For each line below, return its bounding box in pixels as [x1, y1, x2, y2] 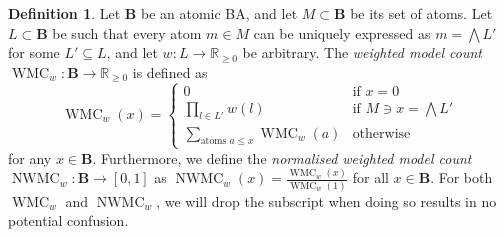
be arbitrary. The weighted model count [242, 42, 482, 63]
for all [352, 167, 389, 188]
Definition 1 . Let [8, 3, 121, 23]
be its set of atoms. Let [350, 3, 493, 23]
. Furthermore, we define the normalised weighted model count [92, 147, 472, 168]
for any [8, 147, 52, 168]
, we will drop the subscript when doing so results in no [156, 190, 497, 211]
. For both [430, 167, 493, 188]
